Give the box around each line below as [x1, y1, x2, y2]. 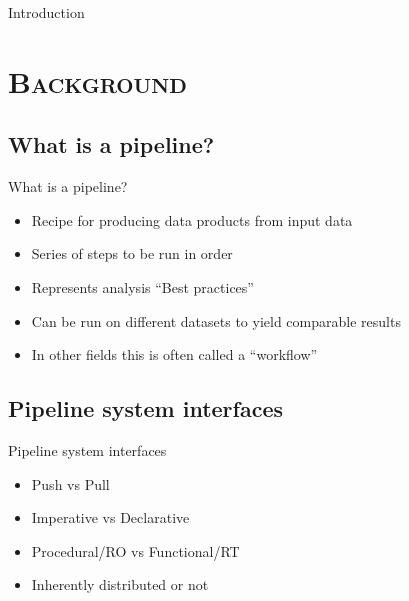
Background [8, 60, 187, 101]
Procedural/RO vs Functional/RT [31, 540, 240, 561]
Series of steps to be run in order [31, 243, 233, 264]
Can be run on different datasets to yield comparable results [31, 310, 401, 331]
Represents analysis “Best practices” [31, 276, 254, 297]
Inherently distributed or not [31, 574, 209, 595]
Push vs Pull [31, 473, 110, 494]
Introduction [8, 2, 85, 22]
